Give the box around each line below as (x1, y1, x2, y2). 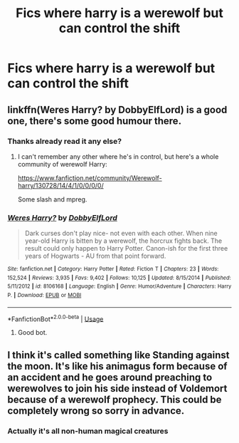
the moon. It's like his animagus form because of (7, 360, 228, 372)
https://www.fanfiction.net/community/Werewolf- (17, 173, 162, 182)
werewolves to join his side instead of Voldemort (7, 382, 228, 395)
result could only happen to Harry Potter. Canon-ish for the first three (24, 244, 228, 253)
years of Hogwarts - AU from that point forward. (24, 251, 166, 261)
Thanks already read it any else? (7, 136, 122, 146)
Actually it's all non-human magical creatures (7, 426, 169, 436)
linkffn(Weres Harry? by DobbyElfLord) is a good (7, 103, 228, 115)
